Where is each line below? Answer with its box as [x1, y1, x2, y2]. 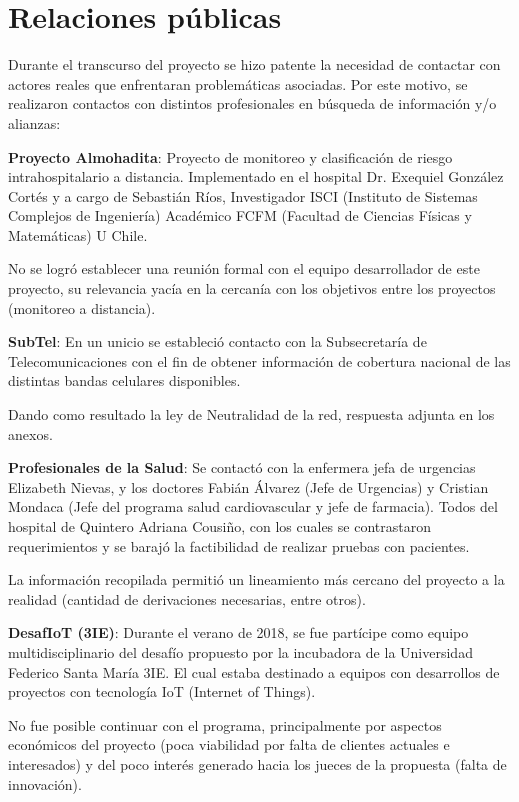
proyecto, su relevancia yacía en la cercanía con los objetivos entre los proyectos [8, 278, 496, 299]
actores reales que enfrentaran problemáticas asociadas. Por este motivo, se [8, 73, 468, 94]
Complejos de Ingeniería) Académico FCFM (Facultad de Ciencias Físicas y [8, 205, 472, 226]
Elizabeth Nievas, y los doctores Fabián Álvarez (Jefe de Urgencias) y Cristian [8, 476, 489, 497]
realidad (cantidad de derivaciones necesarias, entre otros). [8, 588, 366, 609]
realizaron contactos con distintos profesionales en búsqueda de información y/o [8, 93, 497, 114]
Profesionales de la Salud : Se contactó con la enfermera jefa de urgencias [8, 457, 476, 478]
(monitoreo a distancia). [8, 297, 156, 318]
